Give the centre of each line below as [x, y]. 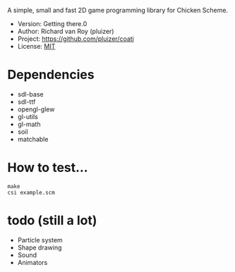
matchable [33, 139]
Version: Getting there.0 [52, 24]
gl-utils [28, 116]
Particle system [40, 240]
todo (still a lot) [52, 221]
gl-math [29, 124]
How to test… [48, 168]
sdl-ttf [26, 101]
